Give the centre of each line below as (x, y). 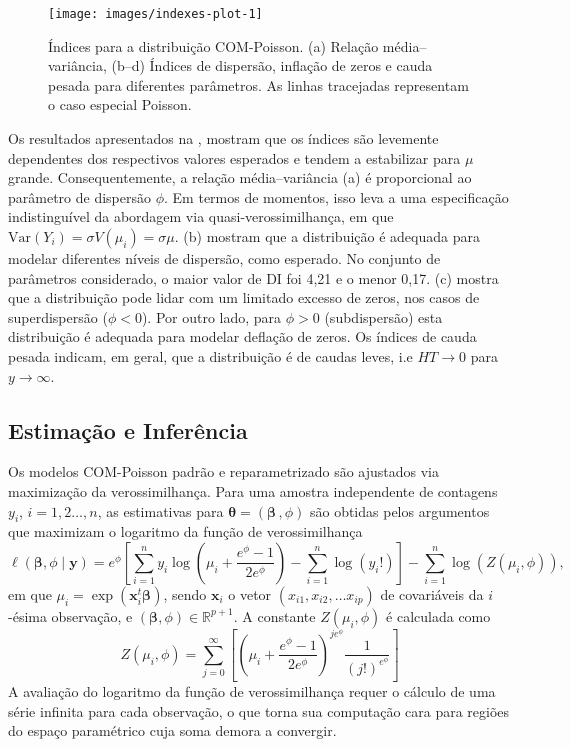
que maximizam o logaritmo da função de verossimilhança (185, 531)
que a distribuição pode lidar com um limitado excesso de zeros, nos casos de (244, 297)
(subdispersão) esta (383, 316)
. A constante (274, 615)
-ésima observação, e (70, 615)
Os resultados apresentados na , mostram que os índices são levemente (223, 138)
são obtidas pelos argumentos (399, 510)
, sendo (185, 593)
